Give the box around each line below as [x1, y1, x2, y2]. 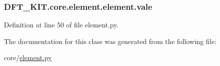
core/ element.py [4, 52, 52, 63]
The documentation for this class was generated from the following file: [4, 36, 217, 46]
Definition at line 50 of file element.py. [4, 20, 119, 30]
